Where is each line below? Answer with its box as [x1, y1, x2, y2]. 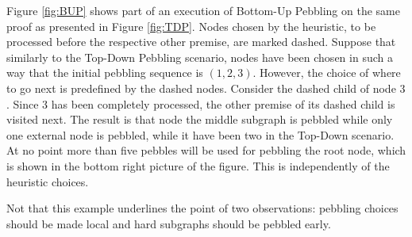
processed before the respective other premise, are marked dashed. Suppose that [6, 33, 396, 50]
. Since [6, 95, 39, 112]
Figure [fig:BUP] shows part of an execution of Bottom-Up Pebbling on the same [6, 2, 400, 18]
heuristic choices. [6, 173, 89, 189]
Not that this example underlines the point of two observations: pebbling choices [6, 200, 399, 216]
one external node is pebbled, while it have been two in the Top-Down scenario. [6, 126, 395, 143]
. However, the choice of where [252, 64, 401, 81]
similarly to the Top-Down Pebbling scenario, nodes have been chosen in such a [6, 48, 393, 65]
